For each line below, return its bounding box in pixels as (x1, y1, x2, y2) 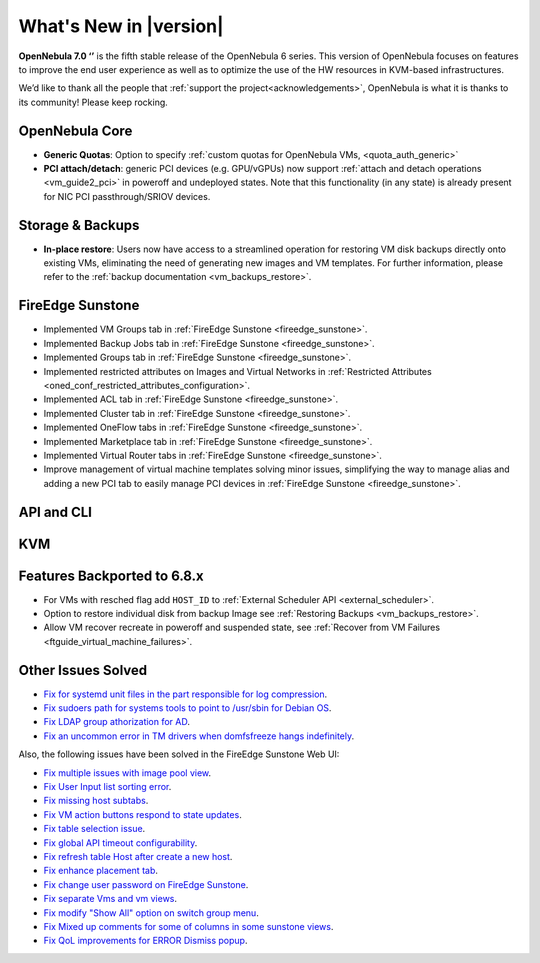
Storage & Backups (18, 216, 140, 234)
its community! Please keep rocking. (18, 96, 169, 108)
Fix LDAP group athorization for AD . (43, 716, 190, 728)
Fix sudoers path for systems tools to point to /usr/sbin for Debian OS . (43, 702, 332, 714)
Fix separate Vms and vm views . (43, 893, 178, 905)
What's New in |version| (18, 15, 224, 37)
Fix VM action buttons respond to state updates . (43, 808, 242, 820)
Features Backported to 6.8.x (18, 567, 204, 584)
